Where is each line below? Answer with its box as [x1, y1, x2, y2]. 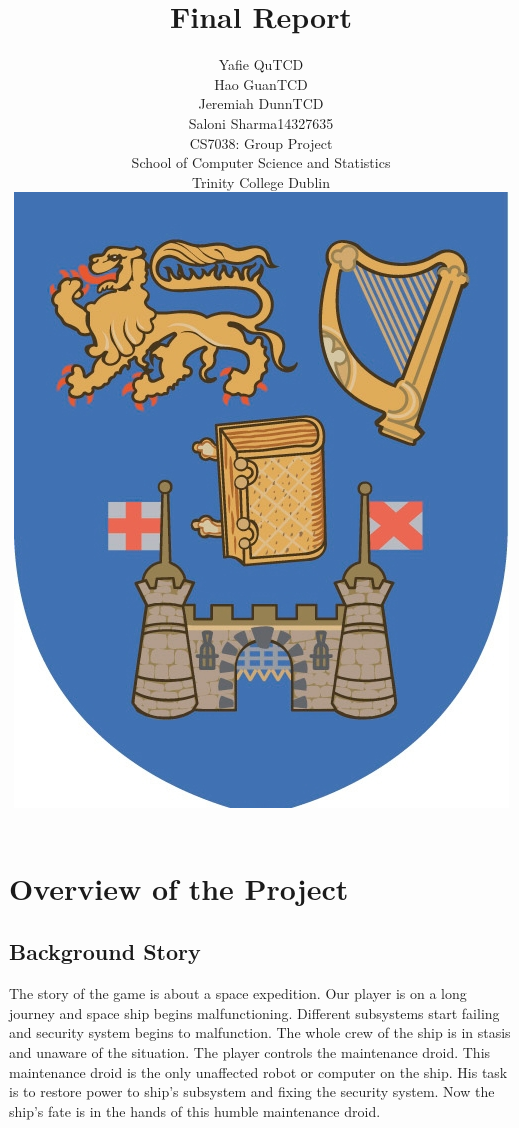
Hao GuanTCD [214, 73, 308, 94]
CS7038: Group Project [189, 132, 333, 153]
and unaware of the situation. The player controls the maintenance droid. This [9, 1042, 491, 1063]
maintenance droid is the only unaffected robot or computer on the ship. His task [9, 1061, 508, 1082]
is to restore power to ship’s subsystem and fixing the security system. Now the [9, 1081, 495, 1102]
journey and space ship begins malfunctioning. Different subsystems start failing [9, 1002, 500, 1023]
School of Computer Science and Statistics [131, 152, 391, 173]
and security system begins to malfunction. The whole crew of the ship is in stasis [9, 1022, 511, 1043]
